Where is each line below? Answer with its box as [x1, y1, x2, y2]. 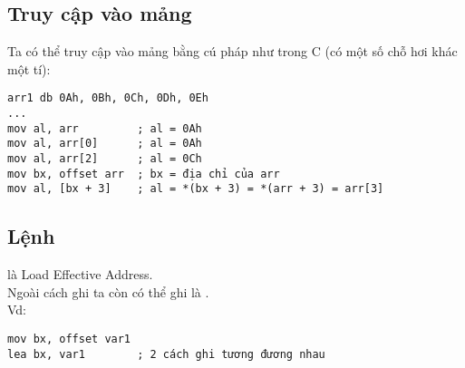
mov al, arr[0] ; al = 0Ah [7, 137, 202, 150]
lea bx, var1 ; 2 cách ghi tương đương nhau [7, 347, 325, 361]
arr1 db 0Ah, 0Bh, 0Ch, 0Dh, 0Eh [7, 92, 208, 105]
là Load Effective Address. [7, 265, 153, 284]
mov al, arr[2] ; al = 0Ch [7, 152, 202, 166]
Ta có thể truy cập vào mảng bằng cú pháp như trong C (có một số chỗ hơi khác [7, 42, 458, 61]
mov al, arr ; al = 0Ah [7, 121, 202, 135]
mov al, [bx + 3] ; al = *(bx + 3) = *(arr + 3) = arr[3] [7, 182, 384, 196]
